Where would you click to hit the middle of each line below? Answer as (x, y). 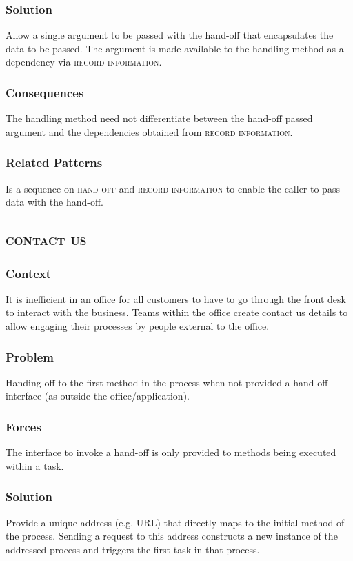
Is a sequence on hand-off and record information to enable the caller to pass (173, 188)
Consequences (45, 92)
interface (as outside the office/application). (98, 396)
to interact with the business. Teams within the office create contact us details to (177, 312)
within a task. (35, 465)
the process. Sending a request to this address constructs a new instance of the (172, 536)
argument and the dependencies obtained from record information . (149, 131)
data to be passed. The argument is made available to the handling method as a (175, 48)
